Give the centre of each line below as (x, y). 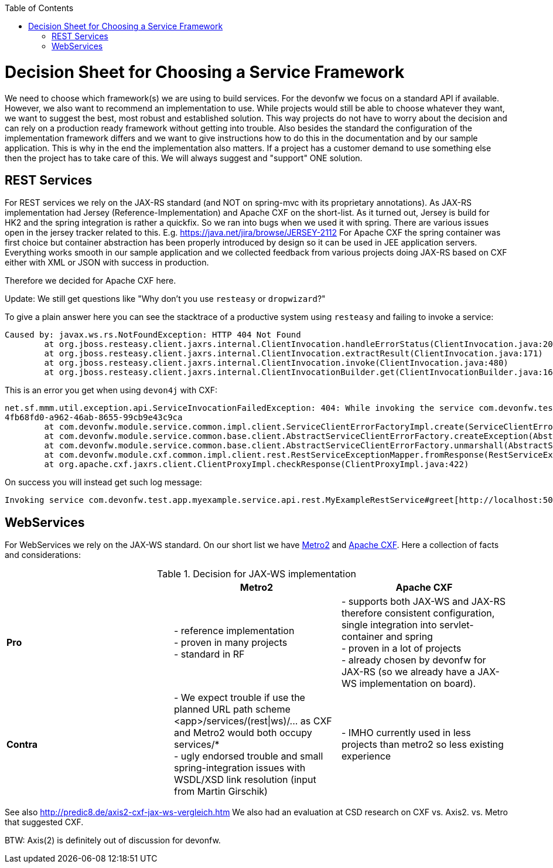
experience (366, 756)
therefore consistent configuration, (418, 613)
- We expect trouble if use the (239, 698)
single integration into (389, 625)
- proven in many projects (231, 643)
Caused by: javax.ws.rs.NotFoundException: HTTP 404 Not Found (153, 335)
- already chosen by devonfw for (414, 660)
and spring (409, 637)
